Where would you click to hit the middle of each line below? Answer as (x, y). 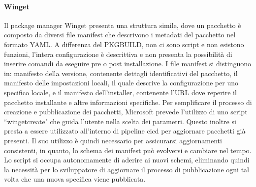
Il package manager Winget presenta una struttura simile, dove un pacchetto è (123, 25)
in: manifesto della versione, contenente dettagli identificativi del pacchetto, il (121, 73)
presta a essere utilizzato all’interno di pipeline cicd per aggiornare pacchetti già (125, 131)
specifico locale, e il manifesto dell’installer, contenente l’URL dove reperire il (120, 92)
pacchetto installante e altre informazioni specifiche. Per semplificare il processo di (128, 102)
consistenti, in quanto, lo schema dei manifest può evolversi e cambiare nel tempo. (128, 150)
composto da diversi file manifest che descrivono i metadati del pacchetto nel (120, 35)
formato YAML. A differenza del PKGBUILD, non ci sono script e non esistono (124, 44)
